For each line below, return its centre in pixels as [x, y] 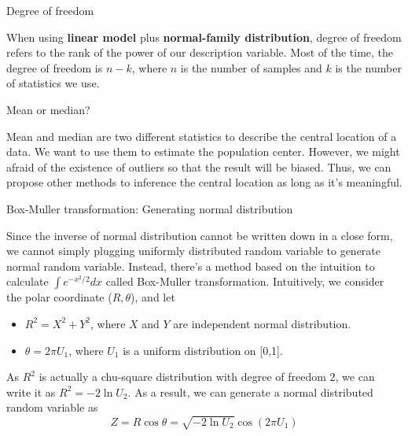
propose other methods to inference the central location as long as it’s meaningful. [204, 182]
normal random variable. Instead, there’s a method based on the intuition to [191, 266]
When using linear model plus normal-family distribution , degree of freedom [204, 37]
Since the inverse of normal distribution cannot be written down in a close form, [200, 235]
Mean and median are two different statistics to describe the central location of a [202, 136]
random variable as [52, 407]
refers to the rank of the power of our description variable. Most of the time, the [200, 52]
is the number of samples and [251, 67]
